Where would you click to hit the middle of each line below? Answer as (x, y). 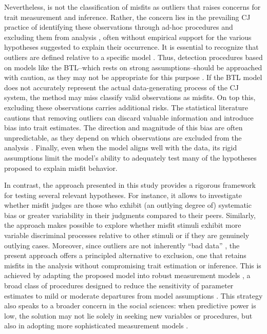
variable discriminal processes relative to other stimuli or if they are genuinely (127, 235)
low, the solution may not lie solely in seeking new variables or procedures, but (128, 315)
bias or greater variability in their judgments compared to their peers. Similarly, (130, 215)
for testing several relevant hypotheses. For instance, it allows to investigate (123, 195)
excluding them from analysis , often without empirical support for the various (128, 37)
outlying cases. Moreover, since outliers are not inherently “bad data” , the (122, 245)
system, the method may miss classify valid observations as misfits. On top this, (130, 97)
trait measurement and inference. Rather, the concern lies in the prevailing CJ (127, 17)
